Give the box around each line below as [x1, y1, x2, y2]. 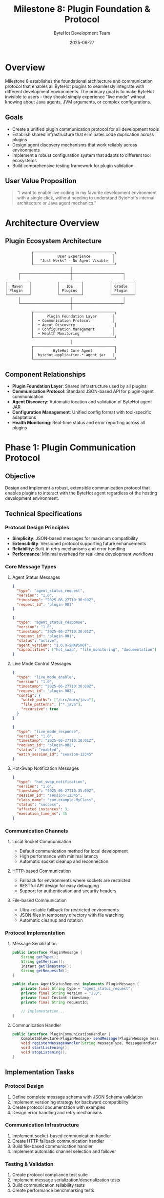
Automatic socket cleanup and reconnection [19, 858, 109, 864]
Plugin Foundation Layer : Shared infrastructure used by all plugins [12, 383, 147, 389]
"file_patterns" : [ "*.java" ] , [21, 702, 82, 707]
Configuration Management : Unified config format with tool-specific [12, 409, 151, 415]
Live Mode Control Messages [12, 660, 72, 667]
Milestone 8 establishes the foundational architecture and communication [5, 78, 153, 84]
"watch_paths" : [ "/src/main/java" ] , [21, 697, 96, 703]
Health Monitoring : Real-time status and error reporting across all [12, 420, 145, 426]
